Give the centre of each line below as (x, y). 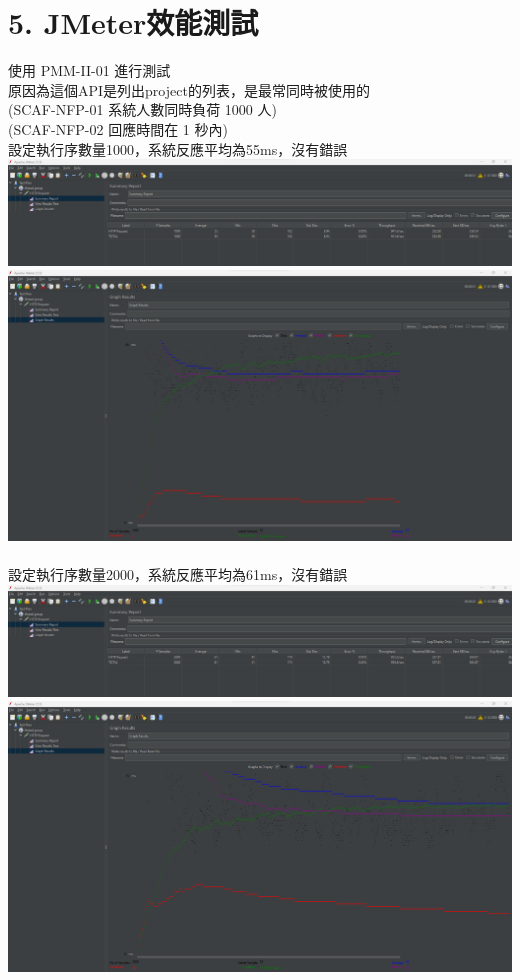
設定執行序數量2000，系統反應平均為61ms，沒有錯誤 (178, 574)
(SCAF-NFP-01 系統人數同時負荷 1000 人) (142, 109)
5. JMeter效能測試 (133, 22)
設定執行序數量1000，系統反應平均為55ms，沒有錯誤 (178, 148)
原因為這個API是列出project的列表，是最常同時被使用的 (189, 89)
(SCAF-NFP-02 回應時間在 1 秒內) (118, 128)
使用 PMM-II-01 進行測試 (89, 70)
